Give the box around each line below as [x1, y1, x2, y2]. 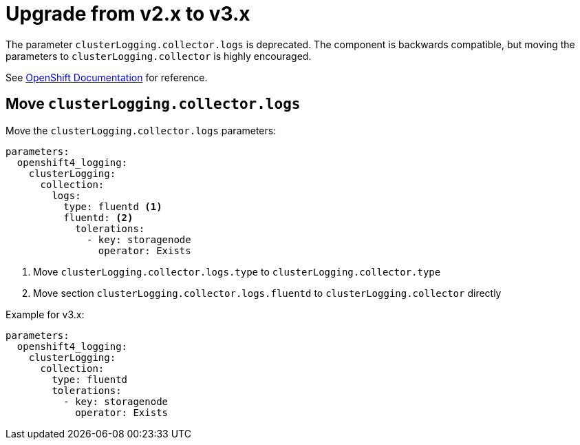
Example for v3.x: [6, 308, 85, 320]
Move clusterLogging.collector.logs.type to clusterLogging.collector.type [33, 265, 441, 278]
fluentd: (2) [63, 211, 133, 223]
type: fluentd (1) [63, 200, 162, 212]
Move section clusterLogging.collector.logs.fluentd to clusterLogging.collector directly [33, 287, 502, 299]
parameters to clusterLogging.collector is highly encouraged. [6, 50, 312, 62]
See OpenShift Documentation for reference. [6, 71, 208, 83]
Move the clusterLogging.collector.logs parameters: [6, 124, 277, 136]
